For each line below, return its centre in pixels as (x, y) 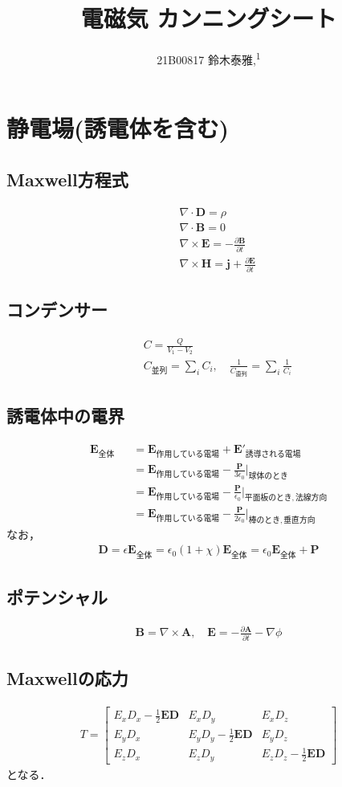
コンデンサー (57, 309)
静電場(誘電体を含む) (118, 128)
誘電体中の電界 (65, 415)
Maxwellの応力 (67, 678)
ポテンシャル (57, 597)
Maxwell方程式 (67, 179)
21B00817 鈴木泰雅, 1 (209, 58)
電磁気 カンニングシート (209, 18)
